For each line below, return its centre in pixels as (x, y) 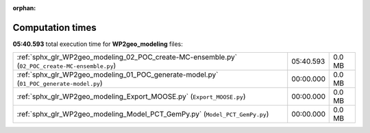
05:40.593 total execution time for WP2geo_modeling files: (98, 44)
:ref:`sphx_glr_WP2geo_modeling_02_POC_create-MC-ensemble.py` (127, 57)
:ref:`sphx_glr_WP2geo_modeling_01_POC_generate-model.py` (118, 75)
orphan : (24, 8)
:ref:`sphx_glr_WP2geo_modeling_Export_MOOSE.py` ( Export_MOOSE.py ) (131, 97)
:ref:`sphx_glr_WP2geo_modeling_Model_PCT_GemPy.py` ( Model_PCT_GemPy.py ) (143, 114)
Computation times (54, 27)
